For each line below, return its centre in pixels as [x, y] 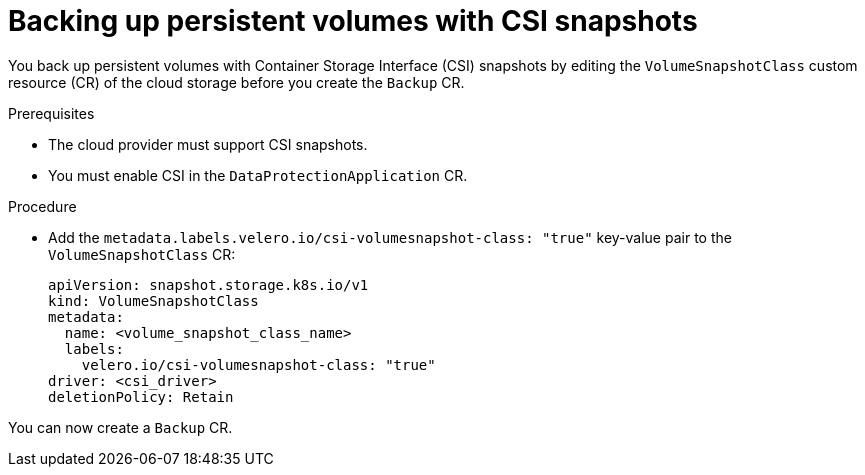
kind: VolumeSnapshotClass [153, 300]
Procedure [42, 206]
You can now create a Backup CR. [120, 427]
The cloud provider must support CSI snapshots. [208, 144]
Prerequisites [51, 113]
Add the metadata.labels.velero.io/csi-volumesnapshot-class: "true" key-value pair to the [390, 237]
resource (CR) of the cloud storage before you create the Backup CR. [236, 82]
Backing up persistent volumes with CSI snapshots [353, 21]
